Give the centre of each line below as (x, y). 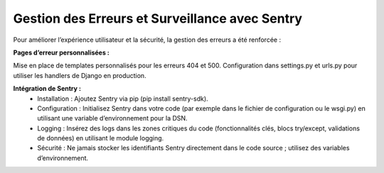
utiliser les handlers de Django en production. (80, 75)
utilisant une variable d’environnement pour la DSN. (112, 118)
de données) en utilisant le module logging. (101, 138)
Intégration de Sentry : (47, 89)
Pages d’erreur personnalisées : (62, 52)
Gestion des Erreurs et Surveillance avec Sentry (158, 18)
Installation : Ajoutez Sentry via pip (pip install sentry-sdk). (123, 99)
